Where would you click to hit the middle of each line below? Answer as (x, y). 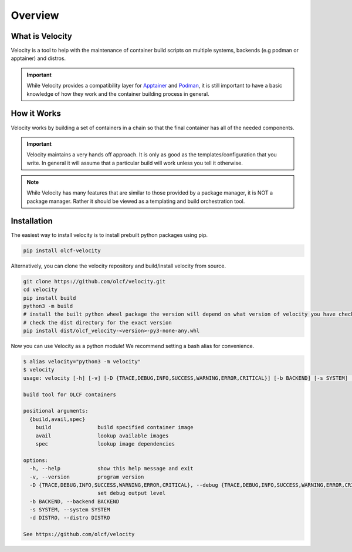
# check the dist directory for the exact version (98, 322)
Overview (35, 15)
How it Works (36, 114)
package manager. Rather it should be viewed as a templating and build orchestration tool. (136, 201)
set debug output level (131, 493)
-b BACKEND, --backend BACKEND (75, 501)
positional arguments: (56, 411)
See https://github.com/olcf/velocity (79, 534)
